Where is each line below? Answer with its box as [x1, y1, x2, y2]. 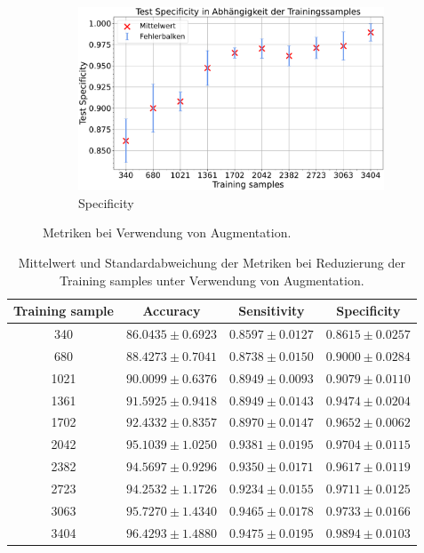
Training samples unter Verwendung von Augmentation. [60, 270, 364, 289]
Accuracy [142, 301, 201, 320]
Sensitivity [238, 301, 305, 320]
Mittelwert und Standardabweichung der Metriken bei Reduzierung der [18, 253, 406, 272]
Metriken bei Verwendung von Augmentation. [43, 223, 292, 242]
